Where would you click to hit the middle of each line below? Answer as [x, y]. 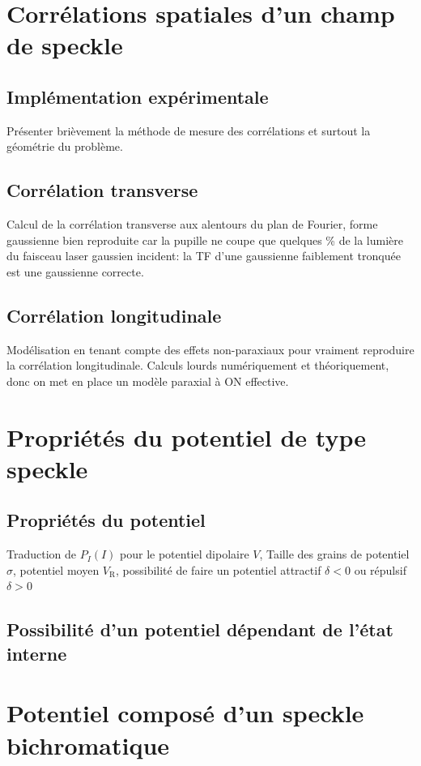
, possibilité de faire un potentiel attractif [219, 569]
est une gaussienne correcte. [75, 271]
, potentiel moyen [56, 569]
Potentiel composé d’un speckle [185, 713]
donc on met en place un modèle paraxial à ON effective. [148, 381]
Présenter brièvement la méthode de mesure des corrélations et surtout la [189, 130]
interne [37, 653]
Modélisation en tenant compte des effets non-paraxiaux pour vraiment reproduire [210, 349]
